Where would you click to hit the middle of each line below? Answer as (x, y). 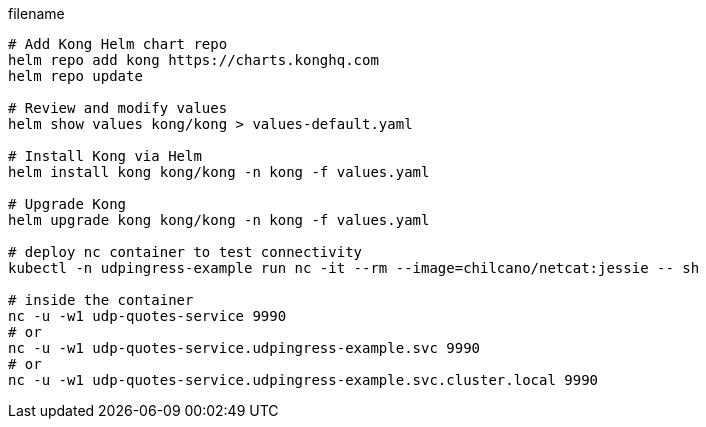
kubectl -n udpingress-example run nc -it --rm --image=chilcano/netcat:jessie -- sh (354, 268)
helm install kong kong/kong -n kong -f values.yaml (219, 172)
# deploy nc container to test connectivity (185, 252)
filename (36, 13)
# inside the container (101, 300)
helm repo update (75, 76)
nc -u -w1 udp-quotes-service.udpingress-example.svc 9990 (244, 348)
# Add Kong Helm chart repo (118, 44)
